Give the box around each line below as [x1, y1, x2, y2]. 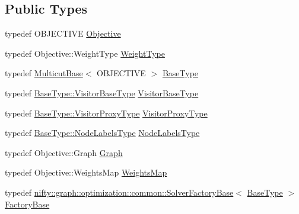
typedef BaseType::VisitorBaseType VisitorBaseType [5, 86, 199, 99]
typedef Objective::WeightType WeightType [5, 47, 165, 59]
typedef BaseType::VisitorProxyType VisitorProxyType [5, 106, 208, 119]
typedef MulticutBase [5, 67, 83, 79]
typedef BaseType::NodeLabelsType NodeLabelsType [5, 127, 200, 139]
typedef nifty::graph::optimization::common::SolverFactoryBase [5, 186, 234, 198]
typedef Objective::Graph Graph [5, 146, 123, 158]
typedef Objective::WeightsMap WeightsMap [5, 166, 167, 179]
